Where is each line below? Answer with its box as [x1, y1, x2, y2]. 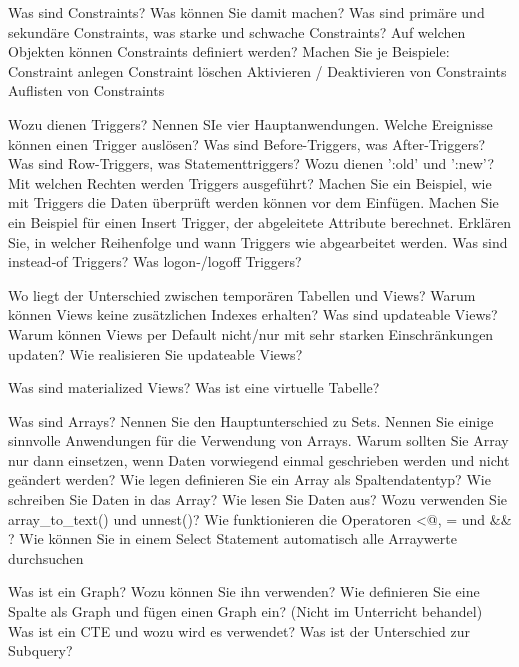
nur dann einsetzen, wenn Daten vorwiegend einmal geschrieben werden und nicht [8, 449, 510, 470]
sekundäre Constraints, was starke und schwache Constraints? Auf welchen [8, 21, 466, 42]
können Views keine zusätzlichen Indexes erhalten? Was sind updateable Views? [8, 304, 498, 325]
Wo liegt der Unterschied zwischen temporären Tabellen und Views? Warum [8, 284, 476, 305]
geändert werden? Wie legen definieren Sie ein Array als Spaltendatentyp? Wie [8, 469, 491, 490]
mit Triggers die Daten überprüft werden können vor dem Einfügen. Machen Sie [8, 192, 499, 213]
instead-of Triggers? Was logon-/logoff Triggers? [8, 251, 302, 272]
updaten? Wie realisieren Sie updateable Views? [8, 343, 303, 364]
